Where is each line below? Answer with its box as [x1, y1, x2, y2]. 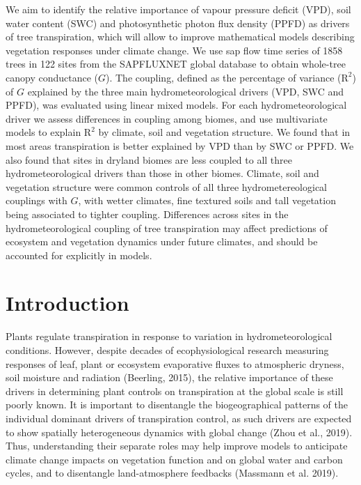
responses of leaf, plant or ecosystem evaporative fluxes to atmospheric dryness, [6, 356, 344, 371]
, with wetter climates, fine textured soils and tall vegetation [78, 193, 336, 208]
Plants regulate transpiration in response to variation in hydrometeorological [6, 329, 332, 344]
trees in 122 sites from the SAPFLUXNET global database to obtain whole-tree [6, 56, 346, 71]
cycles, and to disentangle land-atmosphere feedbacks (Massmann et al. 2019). [6, 465, 339, 480]
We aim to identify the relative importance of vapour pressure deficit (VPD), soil [6, 2, 351, 16]
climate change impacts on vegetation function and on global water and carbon [6, 452, 343, 466]
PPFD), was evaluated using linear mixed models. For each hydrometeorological [6, 98, 347, 112]
